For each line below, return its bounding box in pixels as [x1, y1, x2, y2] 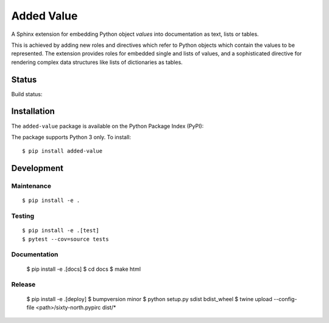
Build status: [11, 90, 43, 97]
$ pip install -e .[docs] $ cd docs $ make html [26, 265, 141, 273]
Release [11, 280, 36, 289]
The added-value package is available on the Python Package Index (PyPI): [11, 122, 204, 130]
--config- [273, 295, 297, 302]
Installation [11, 106, 55, 117]
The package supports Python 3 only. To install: [11, 133, 131, 141]
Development [11, 163, 64, 173]
